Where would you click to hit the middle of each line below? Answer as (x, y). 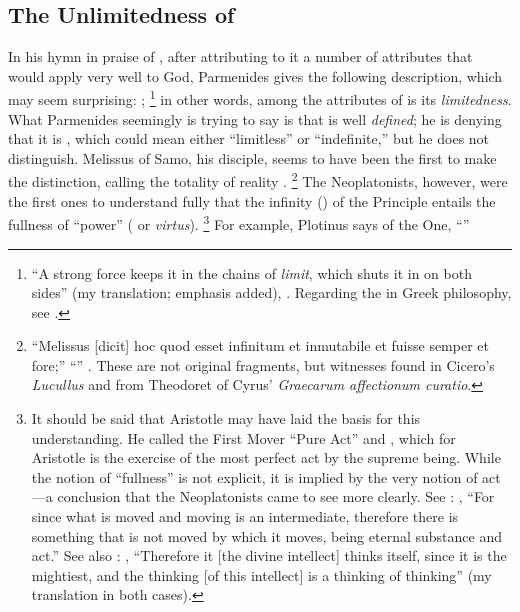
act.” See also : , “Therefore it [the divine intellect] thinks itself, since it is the (269, 555)
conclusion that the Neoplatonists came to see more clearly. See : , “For (276, 496)
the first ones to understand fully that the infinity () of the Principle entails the (252, 200)
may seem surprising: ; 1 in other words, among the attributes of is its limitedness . (260, 98)
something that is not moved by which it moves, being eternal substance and (266, 535)
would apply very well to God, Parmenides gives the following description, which (255, 75)
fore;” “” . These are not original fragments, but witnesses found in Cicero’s (263, 364)
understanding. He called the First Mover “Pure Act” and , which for (243, 437)
